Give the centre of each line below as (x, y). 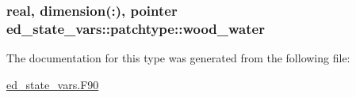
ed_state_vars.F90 (53, 84)
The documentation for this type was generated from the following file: (178, 58)
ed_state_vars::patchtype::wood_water (136, 28)
